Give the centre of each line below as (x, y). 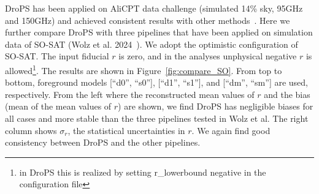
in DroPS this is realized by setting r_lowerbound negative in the (143, 172)
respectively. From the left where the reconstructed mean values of (130, 94)
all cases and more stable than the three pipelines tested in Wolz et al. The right (157, 118)
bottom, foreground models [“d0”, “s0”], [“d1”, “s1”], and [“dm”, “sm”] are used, (156, 82)
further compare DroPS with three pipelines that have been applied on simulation (159, 32)
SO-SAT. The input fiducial (57, 56)
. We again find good (231, 130)
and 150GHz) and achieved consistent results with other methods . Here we (148, 20)
